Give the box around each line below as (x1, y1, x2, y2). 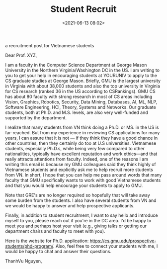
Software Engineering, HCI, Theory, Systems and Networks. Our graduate (5, 104, 157, 110)
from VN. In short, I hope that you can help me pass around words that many (5, 172, 162, 178)
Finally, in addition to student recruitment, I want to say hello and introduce (5, 212, 158, 218)
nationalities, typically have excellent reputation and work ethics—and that (5, 151, 158, 157)
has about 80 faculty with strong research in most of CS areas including (5, 93, 153, 99)
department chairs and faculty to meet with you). (5, 228, 105, 234)
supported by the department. (5, 114, 67, 120)
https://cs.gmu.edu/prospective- (89, 238, 157, 244)
